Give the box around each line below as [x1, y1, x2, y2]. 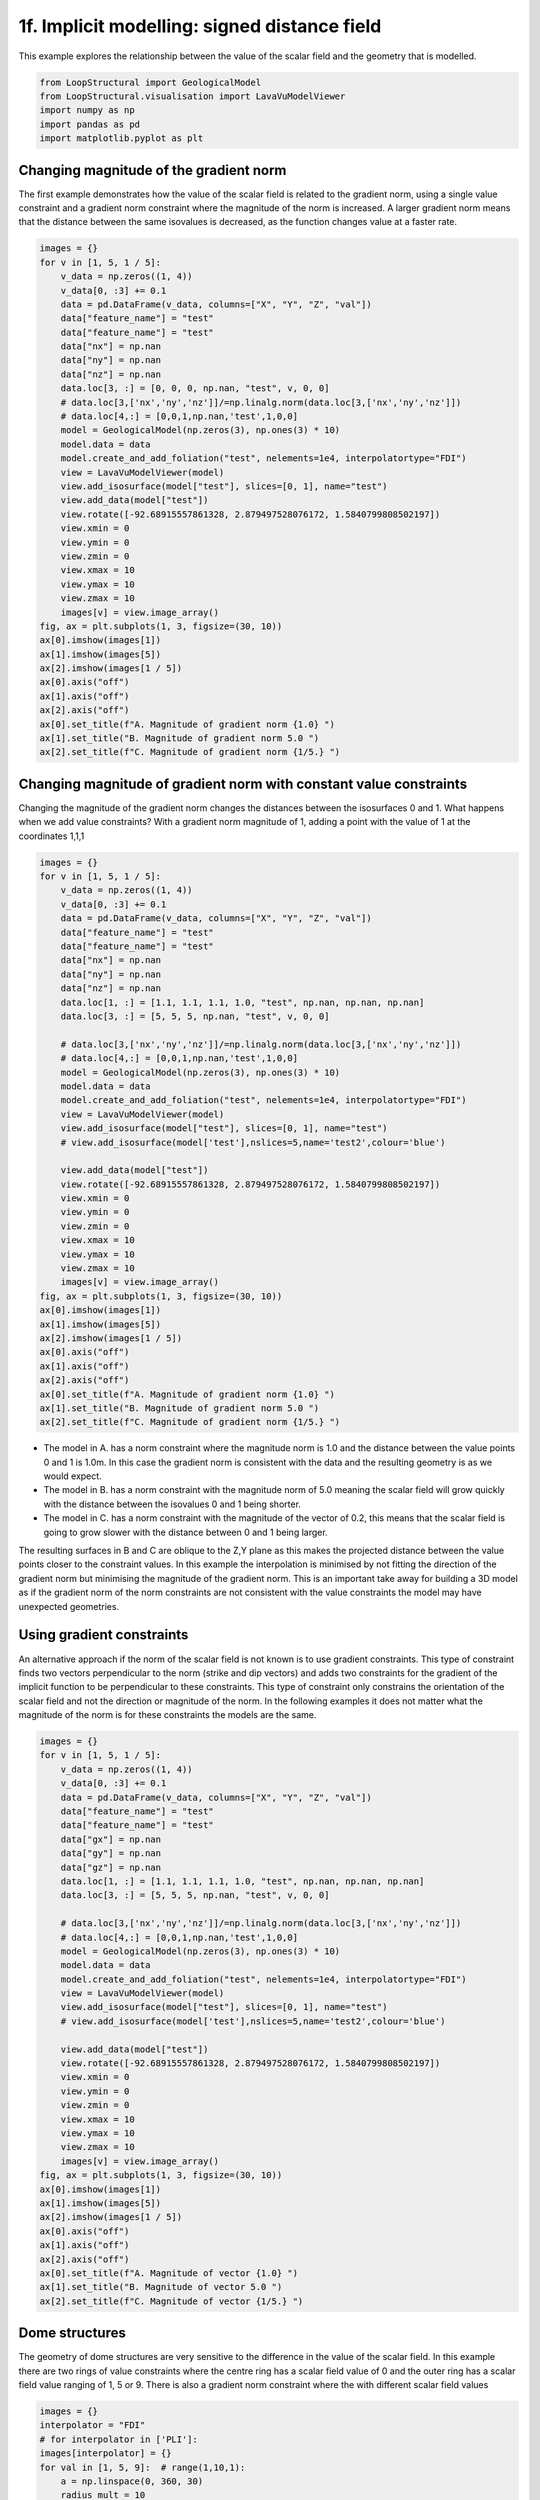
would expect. [43, 1470, 102, 1482]
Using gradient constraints [18, 1626, 189, 1644]
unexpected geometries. [18, 1600, 120, 1612]
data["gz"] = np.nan [60, 1861, 162, 1873]
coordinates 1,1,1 [18, 830, 85, 842]
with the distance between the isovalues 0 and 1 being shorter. [43, 1498, 302, 1510]
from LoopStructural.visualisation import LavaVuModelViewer [39, 90, 346, 102]
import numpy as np [39, 105, 135, 116]
